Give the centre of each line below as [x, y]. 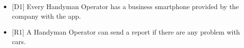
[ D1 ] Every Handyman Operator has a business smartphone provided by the [125, 6]
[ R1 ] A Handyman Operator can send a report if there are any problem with [126, 32]
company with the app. [46, 16]
